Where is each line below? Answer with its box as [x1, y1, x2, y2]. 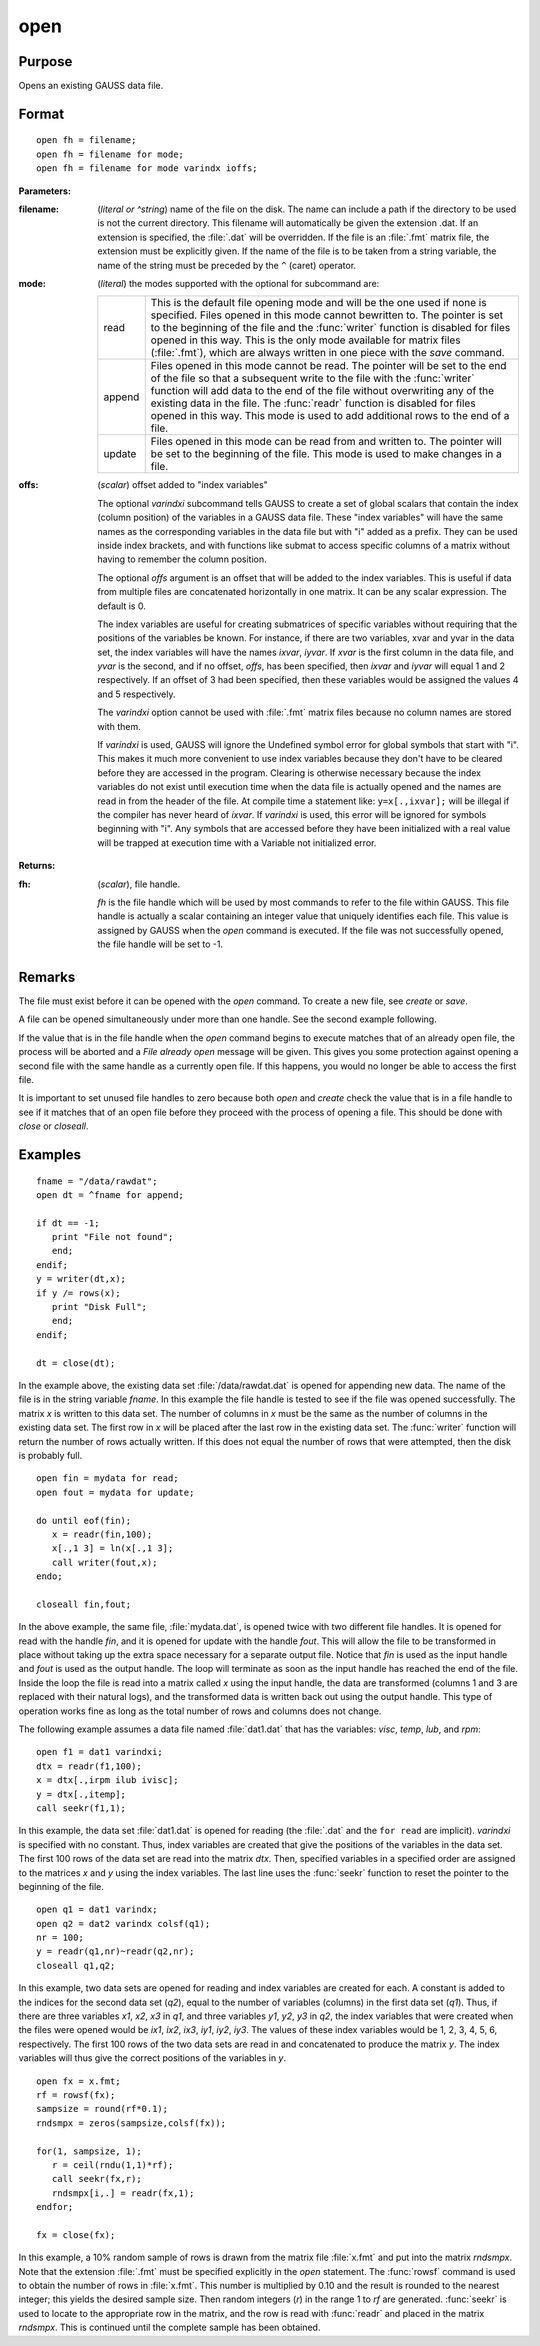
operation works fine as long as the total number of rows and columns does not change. [18, 1705, 382, 1717]
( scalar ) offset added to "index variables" [97, 479, 269, 491]
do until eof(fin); [36, 1515, 132, 1526]
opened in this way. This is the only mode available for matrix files [150, 333, 461, 347]
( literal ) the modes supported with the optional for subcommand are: [97, 277, 380, 289]
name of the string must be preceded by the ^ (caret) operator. [97, 259, 357, 271]
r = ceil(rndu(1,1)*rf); [51, 2159, 174, 2170]
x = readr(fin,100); [51, 1528, 153, 1540]
